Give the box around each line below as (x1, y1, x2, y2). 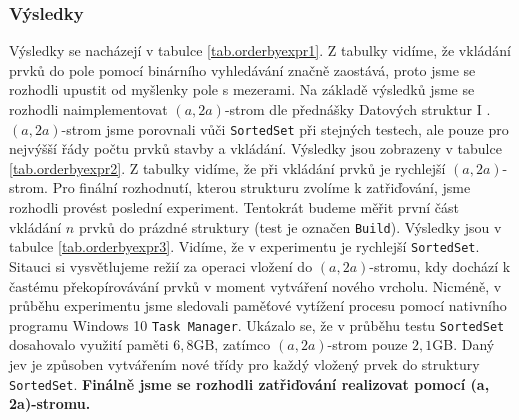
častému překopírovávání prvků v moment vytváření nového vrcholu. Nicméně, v (9, 275, 502, 296)
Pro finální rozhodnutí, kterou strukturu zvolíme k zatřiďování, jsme (52, 177, 471, 198)
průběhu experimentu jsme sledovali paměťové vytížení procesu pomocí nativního (9, 295, 507, 316)
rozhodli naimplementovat (9, 99, 168, 119)
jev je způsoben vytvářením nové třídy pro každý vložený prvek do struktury (9, 353, 480, 374)
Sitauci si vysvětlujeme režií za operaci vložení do (9, 255, 313, 276)
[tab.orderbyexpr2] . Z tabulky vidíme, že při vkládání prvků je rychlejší (9, 157, 446, 178)
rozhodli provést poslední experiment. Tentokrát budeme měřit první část (9, 197, 460, 218)
